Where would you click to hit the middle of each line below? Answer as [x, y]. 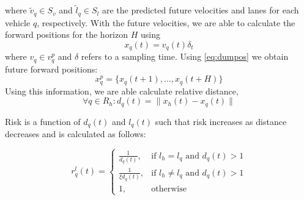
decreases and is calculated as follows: [76, 134]
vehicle [18, 22]
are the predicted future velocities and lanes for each [200, 10]
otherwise [169, 189]
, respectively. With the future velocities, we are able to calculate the [166, 22]
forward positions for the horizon [67, 34]
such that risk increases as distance [221, 121]
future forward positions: [51, 69]
